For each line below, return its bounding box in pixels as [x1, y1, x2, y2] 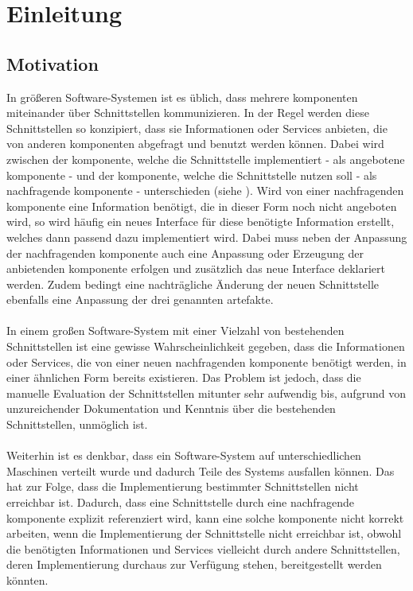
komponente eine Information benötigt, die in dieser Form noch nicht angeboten [6, 197, 397, 214]
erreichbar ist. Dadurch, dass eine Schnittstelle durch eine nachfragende [6, 494, 355, 511]
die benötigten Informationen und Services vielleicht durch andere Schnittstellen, [6, 540, 400, 557]
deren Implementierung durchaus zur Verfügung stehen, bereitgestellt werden [6, 556, 382, 573]
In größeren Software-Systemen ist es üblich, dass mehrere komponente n [6, 88, 358, 105]
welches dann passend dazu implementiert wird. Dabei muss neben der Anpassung [6, 228, 407, 245]
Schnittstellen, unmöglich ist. [6, 416, 148, 433]
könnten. [6, 571, 49, 588]
